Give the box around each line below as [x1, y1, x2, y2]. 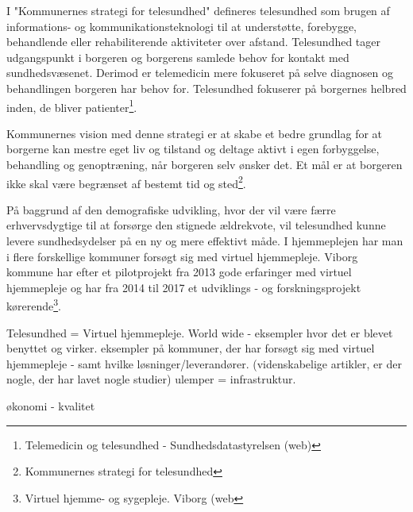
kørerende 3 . [6, 295, 61, 314]
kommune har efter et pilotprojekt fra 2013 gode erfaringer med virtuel [6, 264, 352, 280]
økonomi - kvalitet [6, 398, 95, 414]
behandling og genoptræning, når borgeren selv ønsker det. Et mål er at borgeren [6, 156, 403, 172]
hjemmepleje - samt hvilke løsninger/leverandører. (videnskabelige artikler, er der [6, 355, 402, 371]
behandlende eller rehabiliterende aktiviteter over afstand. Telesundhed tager [6, 33, 380, 50]
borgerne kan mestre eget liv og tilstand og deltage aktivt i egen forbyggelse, [6, 141, 380, 157]
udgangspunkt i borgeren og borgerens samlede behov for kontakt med [6, 48, 349, 65]
